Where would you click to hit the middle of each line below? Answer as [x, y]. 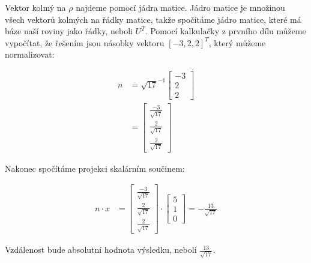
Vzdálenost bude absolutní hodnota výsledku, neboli [101, 249]
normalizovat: [30, 54]
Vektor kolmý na [35, 7]
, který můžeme [237, 42]
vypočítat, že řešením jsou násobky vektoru [85, 42]
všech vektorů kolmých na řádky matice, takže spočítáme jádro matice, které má [153, 19]
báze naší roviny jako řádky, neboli [69, 31]
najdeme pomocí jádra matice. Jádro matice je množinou [180, 7]
